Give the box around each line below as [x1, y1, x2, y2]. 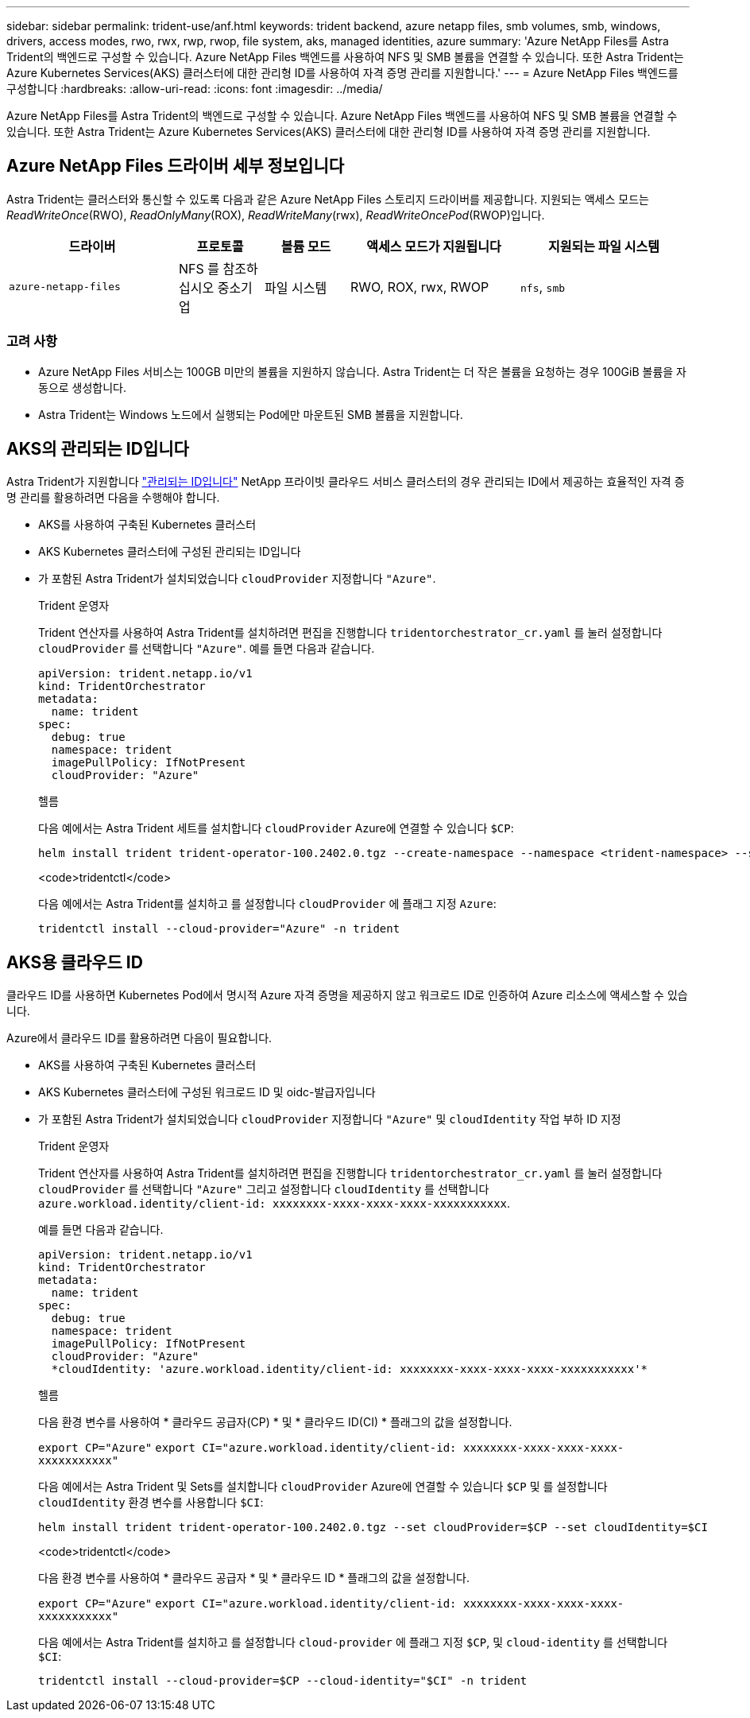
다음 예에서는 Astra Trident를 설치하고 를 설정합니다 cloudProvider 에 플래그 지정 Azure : [38, 897, 497, 911]
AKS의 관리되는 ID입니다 [6, 439, 189, 460]
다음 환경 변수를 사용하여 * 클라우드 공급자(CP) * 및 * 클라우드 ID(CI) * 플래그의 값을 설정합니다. [38, 1415, 512, 1429]
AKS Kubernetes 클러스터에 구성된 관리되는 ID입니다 [38, 545, 301, 559]
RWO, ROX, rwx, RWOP [350, 278, 489, 295]
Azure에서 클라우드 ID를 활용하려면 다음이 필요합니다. [6, 1031, 273, 1045]
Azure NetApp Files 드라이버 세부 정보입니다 [6, 156, 345, 176]
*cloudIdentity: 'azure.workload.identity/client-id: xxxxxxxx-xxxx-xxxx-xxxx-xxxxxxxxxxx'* [51, 1363, 648, 1376]
